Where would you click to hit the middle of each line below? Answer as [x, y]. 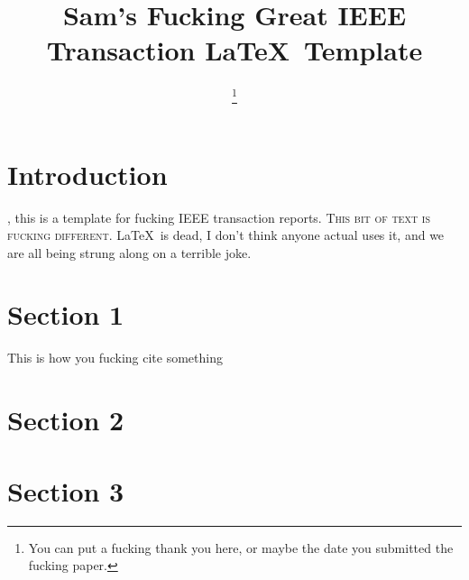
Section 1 [66, 314]
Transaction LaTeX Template [234, 50]
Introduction [87, 174]
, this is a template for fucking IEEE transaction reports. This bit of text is [219, 217]
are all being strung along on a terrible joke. [129, 252]
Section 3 [66, 490]
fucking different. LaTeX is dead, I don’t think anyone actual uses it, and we [226, 235]
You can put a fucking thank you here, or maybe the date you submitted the [241, 547]
